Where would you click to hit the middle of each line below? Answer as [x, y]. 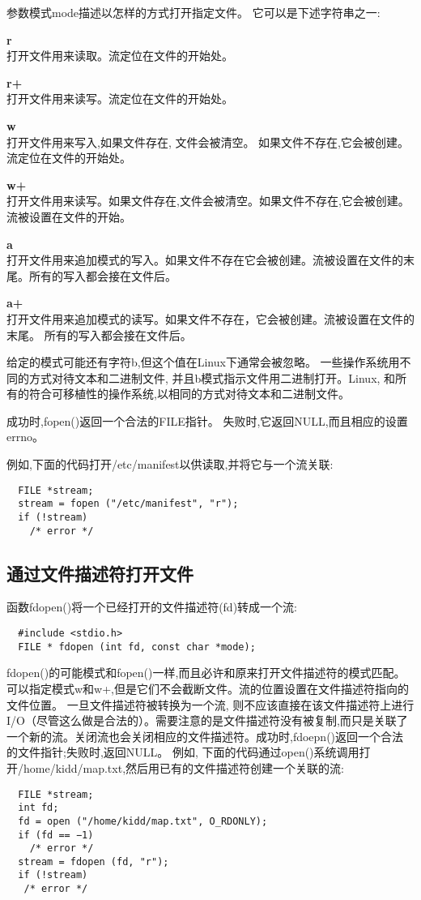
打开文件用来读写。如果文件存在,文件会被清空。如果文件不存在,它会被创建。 [208, 201]
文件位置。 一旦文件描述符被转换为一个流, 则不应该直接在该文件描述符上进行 [210, 704]
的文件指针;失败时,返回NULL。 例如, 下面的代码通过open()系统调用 [183, 752]
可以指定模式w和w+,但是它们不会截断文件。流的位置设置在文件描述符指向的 [208, 688]
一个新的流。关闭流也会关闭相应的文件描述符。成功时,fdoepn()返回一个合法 [205, 736]
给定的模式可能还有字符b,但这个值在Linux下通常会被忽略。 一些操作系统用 [203, 362]
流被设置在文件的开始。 [69, 216]
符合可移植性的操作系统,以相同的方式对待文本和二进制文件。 [189, 394]
